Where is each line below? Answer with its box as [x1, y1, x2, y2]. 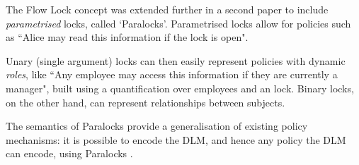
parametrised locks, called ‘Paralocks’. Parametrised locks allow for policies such [6, 16, 351, 30]
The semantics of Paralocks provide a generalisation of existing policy [6, 118, 308, 133]
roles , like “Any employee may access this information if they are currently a [6, 67, 338, 82]
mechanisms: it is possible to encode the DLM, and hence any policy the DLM [6, 132, 346, 147]
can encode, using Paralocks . [6, 146, 133, 161]
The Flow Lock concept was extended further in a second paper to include [6, 2, 329, 16]
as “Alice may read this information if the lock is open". [6, 30, 249, 44]
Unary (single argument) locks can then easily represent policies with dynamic [6, 53, 346, 68]
